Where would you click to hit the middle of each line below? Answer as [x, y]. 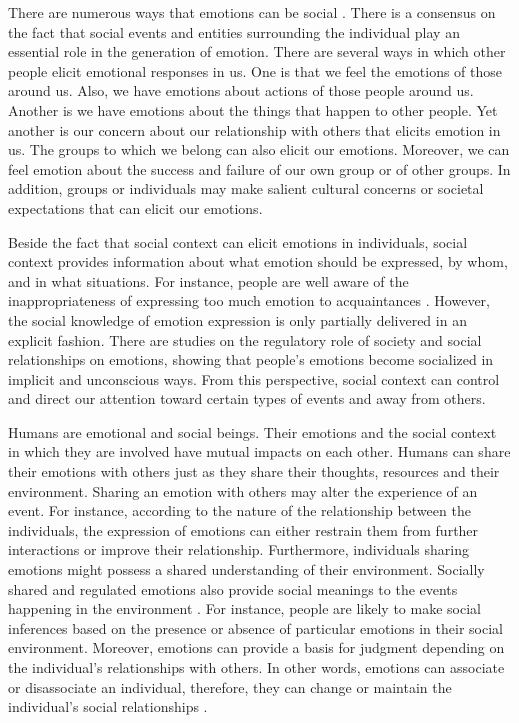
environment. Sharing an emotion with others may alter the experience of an [243, 490]
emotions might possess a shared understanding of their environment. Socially [246, 569]
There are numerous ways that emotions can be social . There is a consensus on [252, 12]
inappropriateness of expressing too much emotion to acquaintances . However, [249, 300]
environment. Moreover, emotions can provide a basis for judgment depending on [256, 647]
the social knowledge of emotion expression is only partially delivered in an [237, 319]
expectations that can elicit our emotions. [135, 207]
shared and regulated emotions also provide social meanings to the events [233, 588]
